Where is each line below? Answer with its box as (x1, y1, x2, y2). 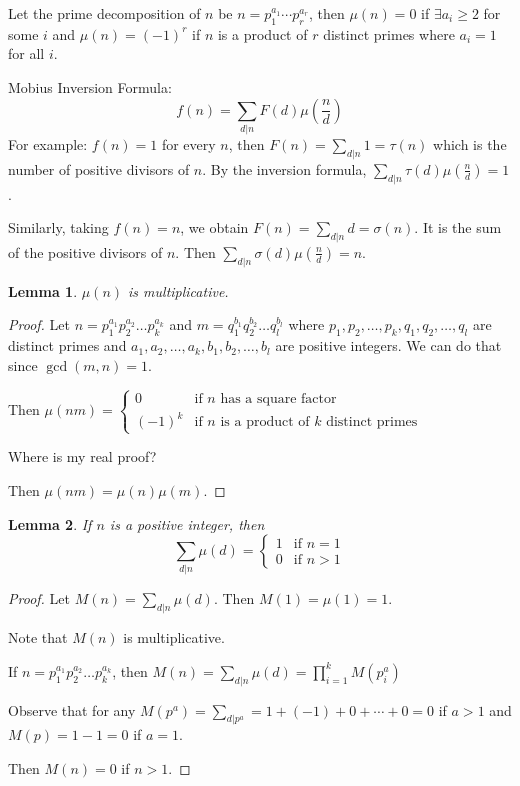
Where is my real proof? (8, 446, 157, 467)
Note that (8, 627, 68, 648)
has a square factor (220, 391, 337, 406)
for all (8, 43, 45, 64)
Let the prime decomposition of (8, 3, 201, 23)
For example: (8, 133, 88, 154)
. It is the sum (414, 217, 502, 238)
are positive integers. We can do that (275, 335, 502, 356)
